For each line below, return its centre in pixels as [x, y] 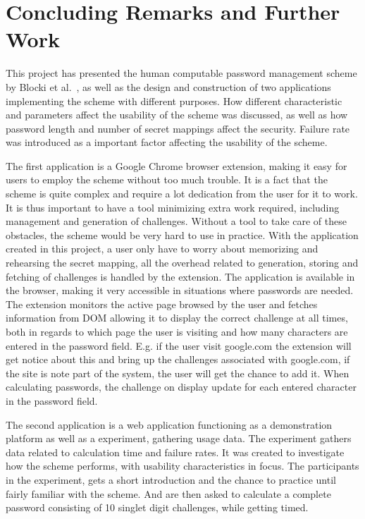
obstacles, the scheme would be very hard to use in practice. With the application [182, 234]
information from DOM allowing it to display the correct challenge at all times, [177, 318]
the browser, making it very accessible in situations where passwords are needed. [180, 290]
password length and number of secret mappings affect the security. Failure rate [178, 128]
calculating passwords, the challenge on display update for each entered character [181, 387]
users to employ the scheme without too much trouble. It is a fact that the [167, 179]
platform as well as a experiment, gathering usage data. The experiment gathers [179, 438]
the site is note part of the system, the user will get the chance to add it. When [178, 373]
